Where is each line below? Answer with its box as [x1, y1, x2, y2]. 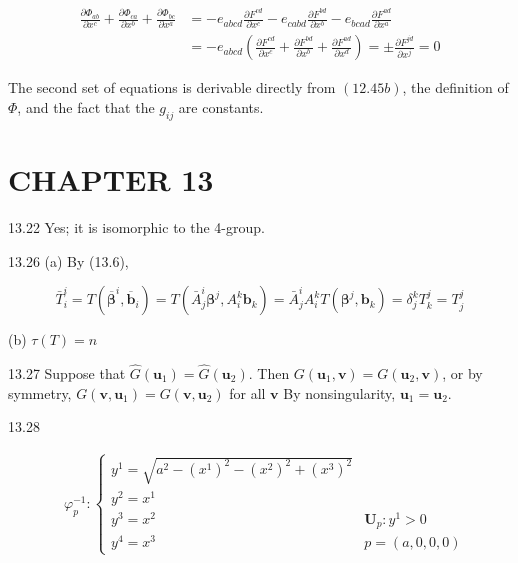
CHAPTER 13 [8, 159, 214, 200]
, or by [442, 362, 483, 383]
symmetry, [8, 382, 72, 403]
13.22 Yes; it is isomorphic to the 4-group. [8, 216, 265, 237]
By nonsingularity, [283, 382, 396, 403]
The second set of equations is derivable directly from [8, 77, 336, 98]
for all [229, 382, 266, 403]
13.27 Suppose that [8, 362, 126, 383]
